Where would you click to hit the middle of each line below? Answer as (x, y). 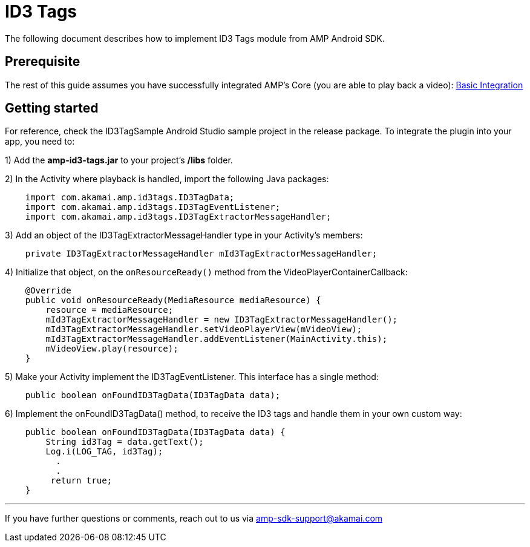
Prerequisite (43, 62)
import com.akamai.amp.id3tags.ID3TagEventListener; (153, 207)
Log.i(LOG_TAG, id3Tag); (104, 452)
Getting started (52, 108)
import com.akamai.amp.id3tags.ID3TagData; (130, 198)
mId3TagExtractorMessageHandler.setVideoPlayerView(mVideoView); (204, 329)
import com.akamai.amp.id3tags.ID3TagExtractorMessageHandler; (178, 217)
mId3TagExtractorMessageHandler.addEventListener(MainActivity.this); (217, 339)
